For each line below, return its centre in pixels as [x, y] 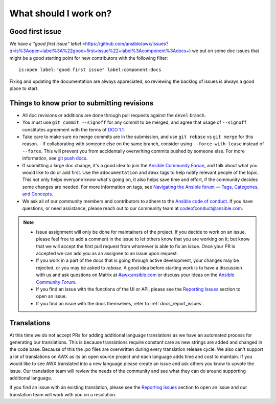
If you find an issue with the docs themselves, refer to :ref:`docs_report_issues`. [120, 303]
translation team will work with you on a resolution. [63, 394]
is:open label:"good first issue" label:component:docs [90, 70]
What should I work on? [61, 13]
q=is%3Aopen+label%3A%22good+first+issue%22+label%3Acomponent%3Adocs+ [99, 51]
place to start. [24, 88]
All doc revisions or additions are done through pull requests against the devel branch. [114, 115]
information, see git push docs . [55, 158]
